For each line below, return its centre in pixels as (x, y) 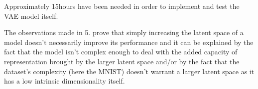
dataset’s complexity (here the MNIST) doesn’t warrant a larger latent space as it (129, 71)
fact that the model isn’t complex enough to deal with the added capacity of (121, 52)
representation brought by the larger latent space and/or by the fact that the (122, 61)
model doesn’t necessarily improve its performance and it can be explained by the (129, 42)
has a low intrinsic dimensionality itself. (64, 81)
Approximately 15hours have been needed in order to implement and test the (122, 6)
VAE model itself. (31, 16)
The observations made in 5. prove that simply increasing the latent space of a (124, 32)
